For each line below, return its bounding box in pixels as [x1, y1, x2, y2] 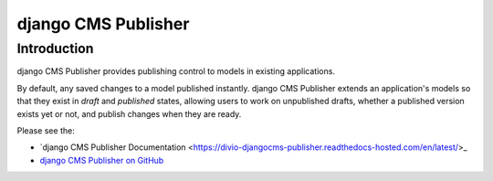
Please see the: [16, 124, 75, 136]
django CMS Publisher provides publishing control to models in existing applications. [16, 66, 335, 77]
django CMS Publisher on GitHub [39, 154, 164, 165]
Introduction [16, 40, 94, 57]
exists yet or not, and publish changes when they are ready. [16, 108, 242, 119]
